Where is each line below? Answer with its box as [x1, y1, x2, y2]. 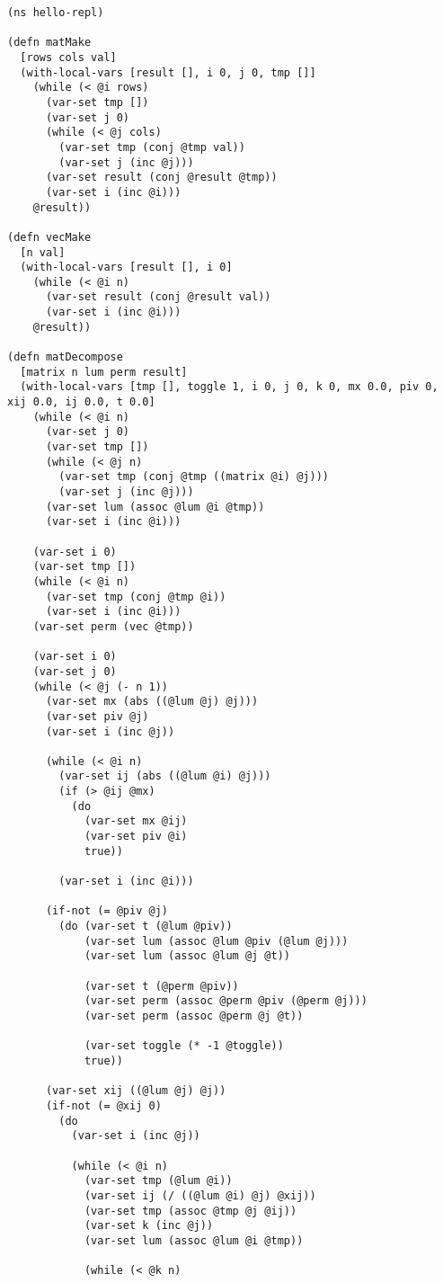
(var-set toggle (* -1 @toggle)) [84, 1039, 284, 1053]
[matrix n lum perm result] [20, 365, 188, 379]
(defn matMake [7, 36, 92, 49]
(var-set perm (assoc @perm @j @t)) [84, 1009, 304, 1022]
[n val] [20, 245, 66, 259]
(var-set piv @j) [45, 709, 149, 723]
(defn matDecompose [7, 351, 123, 364]
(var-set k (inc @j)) [84, 1219, 214, 1233]
